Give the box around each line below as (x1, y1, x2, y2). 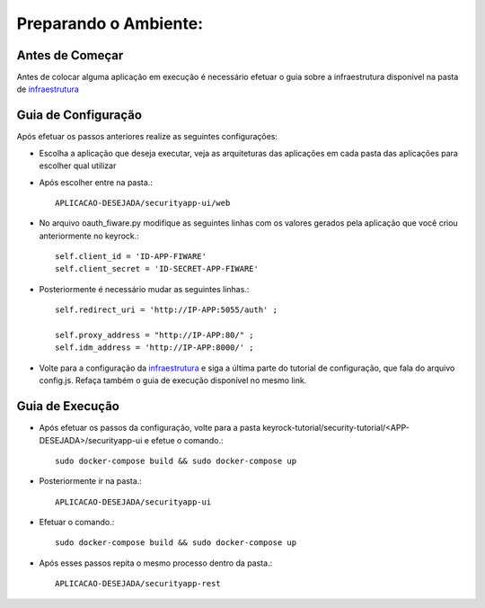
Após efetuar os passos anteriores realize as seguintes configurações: (16, 131, 278, 142)
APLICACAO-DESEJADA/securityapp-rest (55, 578, 222, 589)
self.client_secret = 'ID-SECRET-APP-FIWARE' (55, 264, 260, 274)
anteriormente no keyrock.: (39, 230, 139, 241)
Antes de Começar (16, 48, 124, 63)
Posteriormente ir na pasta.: (39, 476, 143, 487)
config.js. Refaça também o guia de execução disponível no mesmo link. (39, 375, 307, 386)
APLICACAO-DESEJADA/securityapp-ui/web (55, 198, 231, 208)
